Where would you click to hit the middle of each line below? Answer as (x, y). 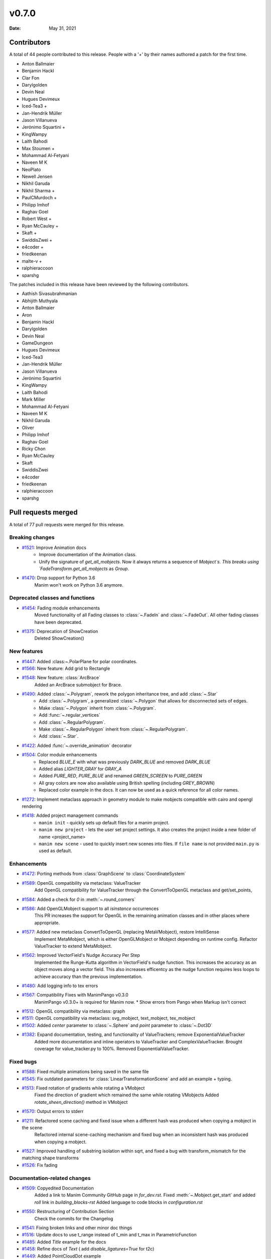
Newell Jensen (37, 177)
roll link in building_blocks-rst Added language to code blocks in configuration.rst (118, 1202)
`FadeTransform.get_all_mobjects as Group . (84, 569)
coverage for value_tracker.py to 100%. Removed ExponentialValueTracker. (112, 1049)
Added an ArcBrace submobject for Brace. (78, 684)
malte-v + (32, 261)
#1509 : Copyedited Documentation (58, 1188)
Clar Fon (31, 78)
